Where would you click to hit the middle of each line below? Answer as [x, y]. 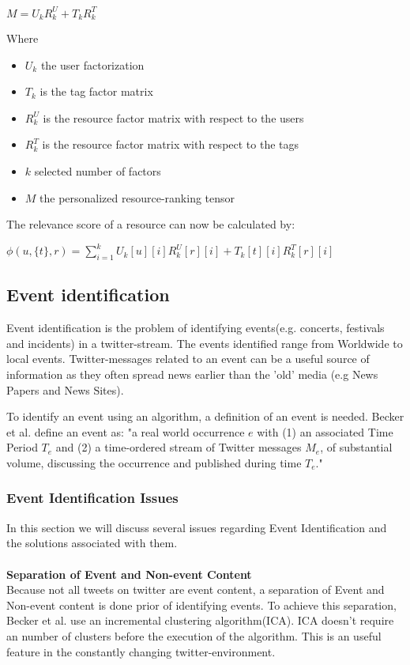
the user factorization [92, 64]
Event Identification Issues [92, 498]
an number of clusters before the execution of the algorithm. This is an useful [194, 635]
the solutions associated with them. [92, 543]
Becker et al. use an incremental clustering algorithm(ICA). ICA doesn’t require [200, 620]
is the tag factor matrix [96, 91]
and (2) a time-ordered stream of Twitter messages [179, 447]
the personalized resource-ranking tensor [137, 197]
